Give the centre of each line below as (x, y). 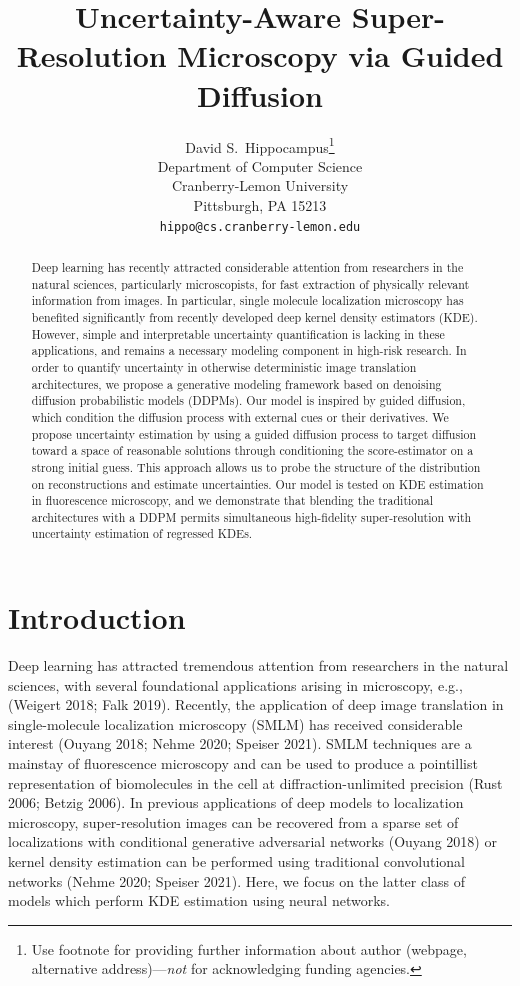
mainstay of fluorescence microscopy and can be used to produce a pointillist (243, 763)
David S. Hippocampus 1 (260, 145)
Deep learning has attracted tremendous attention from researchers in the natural (258, 665)
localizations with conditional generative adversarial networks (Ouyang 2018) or (252, 841)
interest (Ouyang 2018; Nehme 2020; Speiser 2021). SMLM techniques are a (240, 743)
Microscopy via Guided (340, 55)
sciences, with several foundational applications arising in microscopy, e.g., (235, 684)
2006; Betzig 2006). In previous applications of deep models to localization (236, 802)
